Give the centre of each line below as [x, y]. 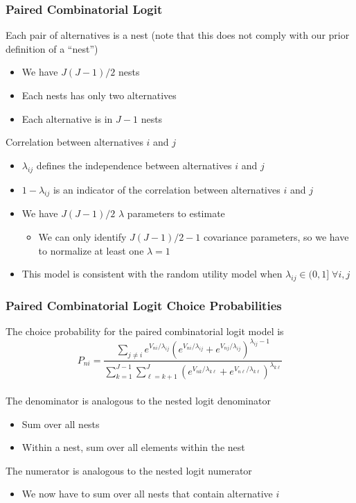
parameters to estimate [176, 213]
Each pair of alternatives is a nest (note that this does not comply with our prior [178, 35]
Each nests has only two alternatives [99, 95]
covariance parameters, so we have [276, 236]
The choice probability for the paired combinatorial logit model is [145, 331]
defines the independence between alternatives [134, 165]
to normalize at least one [91, 250]
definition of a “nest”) [52, 48]
